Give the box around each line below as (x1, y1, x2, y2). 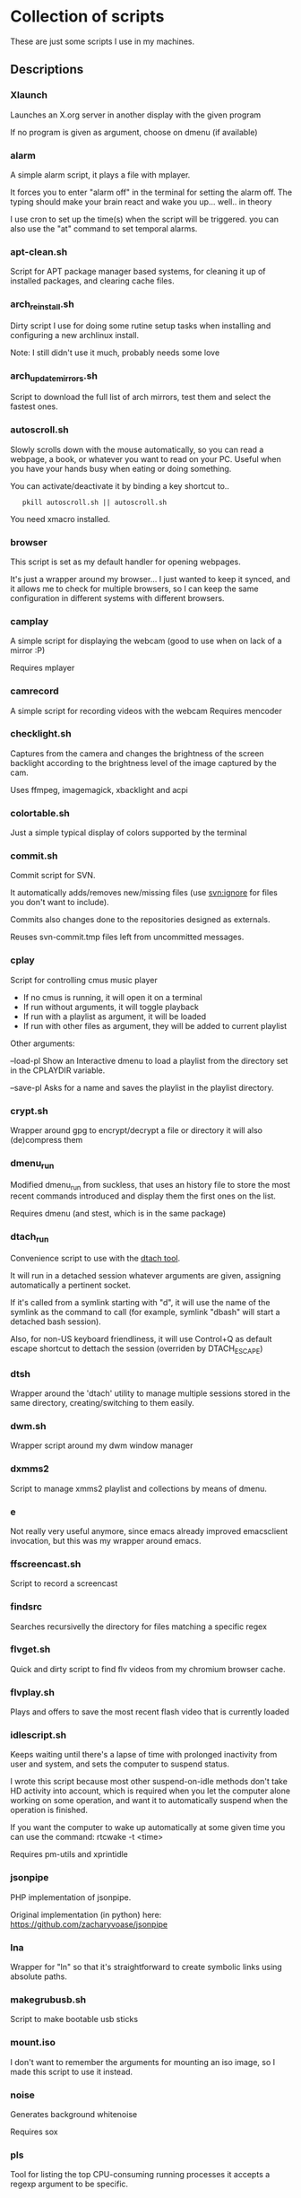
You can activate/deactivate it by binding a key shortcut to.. (10, 480, 229, 491)
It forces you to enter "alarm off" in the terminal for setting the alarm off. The (10, 187, 293, 197)
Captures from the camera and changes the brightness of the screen (10, 747, 264, 759)
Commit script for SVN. (10, 870, 96, 881)
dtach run (10, 1231, 49, 1244)
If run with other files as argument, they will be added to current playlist (22, 1020, 288, 1031)
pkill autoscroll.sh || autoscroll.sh (21, 498, 168, 507)
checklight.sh (10, 728, 72, 740)
